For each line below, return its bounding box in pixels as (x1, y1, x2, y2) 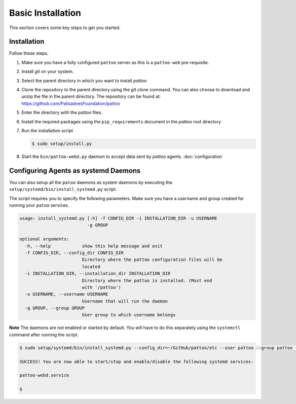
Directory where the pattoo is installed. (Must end (81, 278, 212, 283)
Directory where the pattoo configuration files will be (81, 257, 223, 262)
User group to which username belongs (81, 312, 176, 318)
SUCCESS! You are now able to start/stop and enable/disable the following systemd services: (19, 359, 254, 365)
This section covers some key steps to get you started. (9, 25, 121, 31)
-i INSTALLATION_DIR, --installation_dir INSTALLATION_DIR (25, 271, 171, 276)
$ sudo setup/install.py (32, 141, 92, 147)
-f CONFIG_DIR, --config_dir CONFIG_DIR (25, 250, 124, 256)
